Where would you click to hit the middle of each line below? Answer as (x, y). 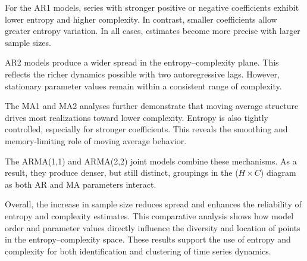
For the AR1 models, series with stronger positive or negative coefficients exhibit (152, 7)
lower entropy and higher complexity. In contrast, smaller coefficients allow (141, 19)
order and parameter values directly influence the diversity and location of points (153, 227)
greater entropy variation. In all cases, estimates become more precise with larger (153, 31)
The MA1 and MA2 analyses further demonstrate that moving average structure (152, 106)
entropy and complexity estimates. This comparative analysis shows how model (149, 215)
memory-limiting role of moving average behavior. (96, 140)
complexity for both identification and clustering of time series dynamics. (138, 251)
